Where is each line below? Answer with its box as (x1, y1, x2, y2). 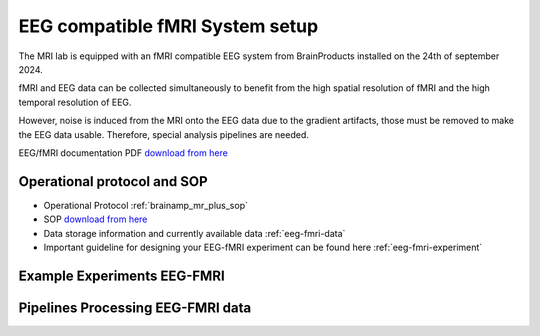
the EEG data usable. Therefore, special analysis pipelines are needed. (18, 128, 309, 140)
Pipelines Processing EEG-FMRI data (18, 299, 252, 316)
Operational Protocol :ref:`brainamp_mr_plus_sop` (43, 199, 249, 211)
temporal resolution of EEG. (18, 96, 132, 108)
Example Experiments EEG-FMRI (18, 267, 225, 284)
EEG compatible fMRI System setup (18, 15, 319, 37)
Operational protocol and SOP (18, 173, 209, 190)
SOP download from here (43, 213, 148, 225)
